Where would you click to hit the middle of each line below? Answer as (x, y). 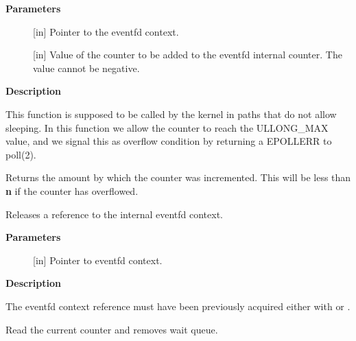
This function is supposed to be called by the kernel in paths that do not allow (171, 114)
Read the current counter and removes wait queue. (112, 329)
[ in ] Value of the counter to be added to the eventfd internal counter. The (188, 55)
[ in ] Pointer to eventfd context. (98, 260)
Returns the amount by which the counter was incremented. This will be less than (178, 177)
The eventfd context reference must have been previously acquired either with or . (178, 306)
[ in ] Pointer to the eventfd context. (106, 31)
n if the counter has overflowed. (72, 190)
